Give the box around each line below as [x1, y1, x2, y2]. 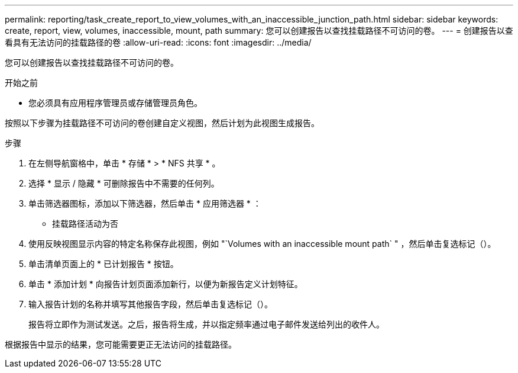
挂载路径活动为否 [52, 218, 118, 229]
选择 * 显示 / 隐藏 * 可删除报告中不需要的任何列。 [28, 178, 219, 188]
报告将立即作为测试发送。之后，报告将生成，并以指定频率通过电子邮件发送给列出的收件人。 [28, 319, 384, 329]
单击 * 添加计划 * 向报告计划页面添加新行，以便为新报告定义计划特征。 [28, 279, 303, 289]
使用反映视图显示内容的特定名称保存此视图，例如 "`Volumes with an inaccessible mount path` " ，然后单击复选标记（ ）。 [28, 239, 496, 249]
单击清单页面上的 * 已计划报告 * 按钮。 [28, 259, 179, 269]
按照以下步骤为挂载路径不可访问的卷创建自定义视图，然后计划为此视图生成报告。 [5, 118, 319, 128]
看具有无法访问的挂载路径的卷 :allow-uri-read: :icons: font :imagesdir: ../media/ [5, 37, 312, 47]
